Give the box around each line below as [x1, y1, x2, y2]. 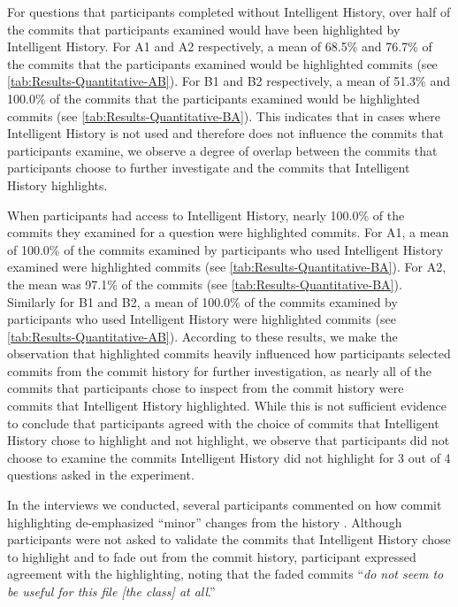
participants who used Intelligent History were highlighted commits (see [7, 310, 396, 328]
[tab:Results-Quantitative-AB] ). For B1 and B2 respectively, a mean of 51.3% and [7, 72, 451, 90]
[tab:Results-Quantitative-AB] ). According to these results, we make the [7, 327, 398, 345]
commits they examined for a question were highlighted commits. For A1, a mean [7, 223, 449, 242]
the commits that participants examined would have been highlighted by [7, 19, 401, 38]
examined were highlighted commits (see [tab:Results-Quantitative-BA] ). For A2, [7, 257, 447, 276]
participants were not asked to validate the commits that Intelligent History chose [7, 530, 451, 549]
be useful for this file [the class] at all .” [7, 582, 216, 600]
